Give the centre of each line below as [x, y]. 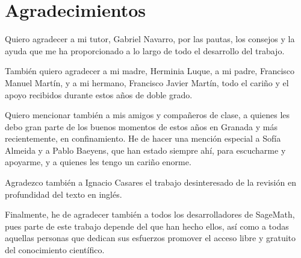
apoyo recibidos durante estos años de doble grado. [99, 94]
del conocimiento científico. [55, 250]
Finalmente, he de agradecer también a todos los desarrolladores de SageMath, [150, 214]
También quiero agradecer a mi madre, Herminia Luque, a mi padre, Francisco [150, 71]
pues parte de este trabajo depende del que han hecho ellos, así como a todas [147, 226]
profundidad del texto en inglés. [64, 194]
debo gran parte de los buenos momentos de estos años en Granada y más [141, 126]
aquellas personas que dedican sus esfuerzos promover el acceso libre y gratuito [150, 238]
